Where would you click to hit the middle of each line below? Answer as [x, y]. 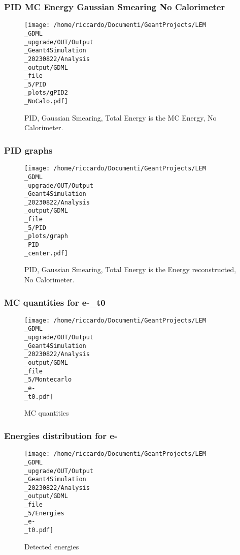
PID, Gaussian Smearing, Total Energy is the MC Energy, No [121, 117]
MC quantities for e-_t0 [55, 302]
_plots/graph [46, 236]
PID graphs [28, 150]
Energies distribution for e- [61, 435]
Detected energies [52, 546]
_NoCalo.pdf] [46, 101]
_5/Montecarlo [48, 380]
